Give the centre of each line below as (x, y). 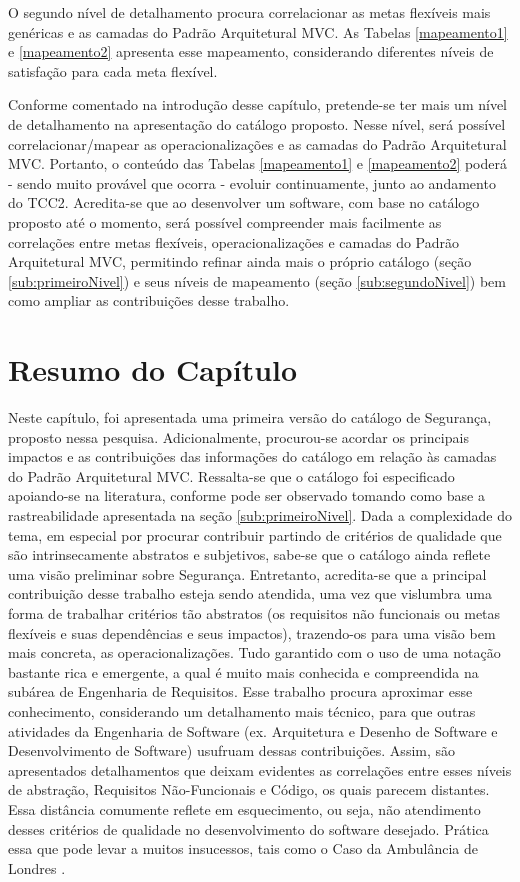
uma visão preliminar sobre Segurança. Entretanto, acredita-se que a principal (247, 573)
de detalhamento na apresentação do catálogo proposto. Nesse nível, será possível (257, 123)
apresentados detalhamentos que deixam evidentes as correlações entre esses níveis (260, 769)
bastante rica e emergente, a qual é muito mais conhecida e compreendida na (243, 671)
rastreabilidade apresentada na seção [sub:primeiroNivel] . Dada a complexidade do (260, 515)
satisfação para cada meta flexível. (113, 70)
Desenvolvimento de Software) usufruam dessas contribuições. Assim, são (232, 750)
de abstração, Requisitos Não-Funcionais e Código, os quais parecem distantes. (249, 789)
